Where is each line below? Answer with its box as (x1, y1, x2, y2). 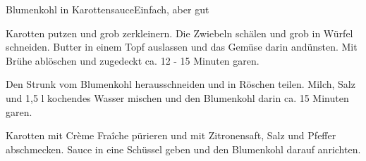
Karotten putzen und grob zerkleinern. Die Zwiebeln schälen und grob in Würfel (6, 25, 353, 40)
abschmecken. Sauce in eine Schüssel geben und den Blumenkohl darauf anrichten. (6, 141, 361, 156)
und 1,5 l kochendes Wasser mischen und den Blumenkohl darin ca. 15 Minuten (6, 90, 349, 105)
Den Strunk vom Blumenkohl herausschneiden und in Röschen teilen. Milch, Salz (6, 77, 355, 91)
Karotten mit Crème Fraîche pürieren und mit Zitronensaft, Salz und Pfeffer (6, 128, 336, 143)
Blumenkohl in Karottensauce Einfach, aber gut (6, 2, 209, 16)
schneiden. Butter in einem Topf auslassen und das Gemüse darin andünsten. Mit (6, 39, 358, 54)
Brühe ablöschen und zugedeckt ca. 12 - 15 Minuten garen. (6, 53, 260, 67)
